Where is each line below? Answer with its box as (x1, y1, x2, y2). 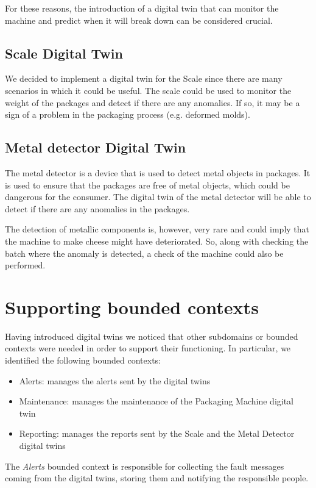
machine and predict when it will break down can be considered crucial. (5, 13, 273, 26)
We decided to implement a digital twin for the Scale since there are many (5, 72, 283, 85)
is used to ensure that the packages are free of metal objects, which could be (5, 178, 290, 191)
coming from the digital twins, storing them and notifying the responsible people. (5, 472, 309, 484)
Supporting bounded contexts (5, 294, 259, 319)
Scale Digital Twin (5, 43, 123, 62)
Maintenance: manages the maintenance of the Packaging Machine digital (19, 395, 294, 407)
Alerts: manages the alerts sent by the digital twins (19, 374, 211, 387)
